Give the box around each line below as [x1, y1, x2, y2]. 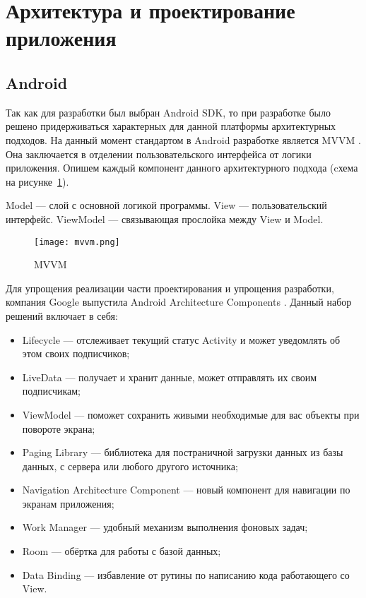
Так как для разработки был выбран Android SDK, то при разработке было [6, 104, 331, 119]
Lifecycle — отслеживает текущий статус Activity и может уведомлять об [22, 332, 341, 347]
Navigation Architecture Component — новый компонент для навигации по [22, 482, 350, 497]
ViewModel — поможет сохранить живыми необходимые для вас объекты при [22, 407, 360, 421]
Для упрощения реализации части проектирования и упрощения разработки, [6, 280, 334, 295]
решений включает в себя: [6, 308, 118, 323]
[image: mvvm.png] [34, 237, 120, 247]
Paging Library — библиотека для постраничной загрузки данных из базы [22, 445, 343, 460]
